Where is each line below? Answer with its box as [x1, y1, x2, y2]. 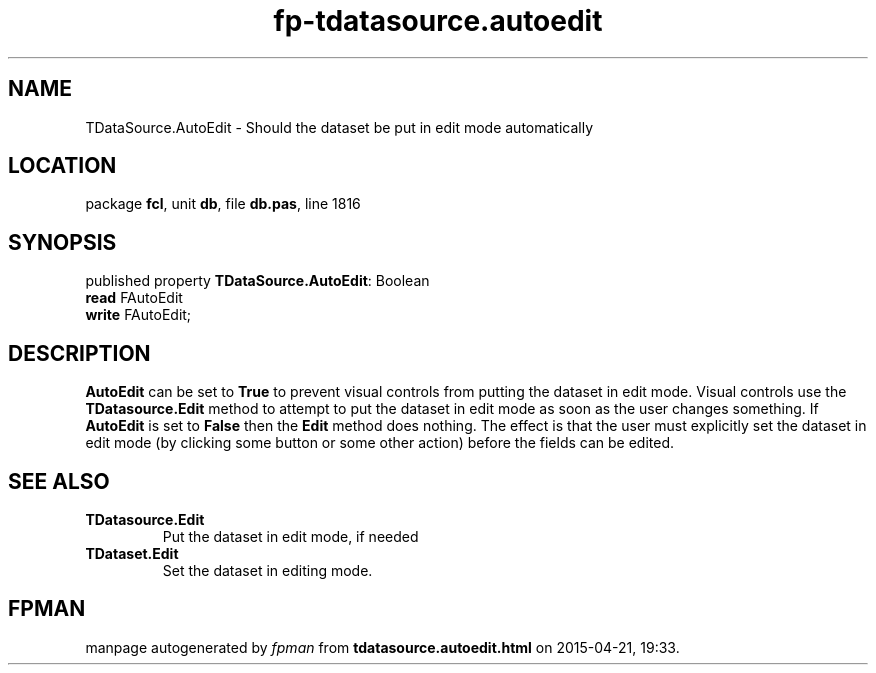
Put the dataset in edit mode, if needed [162, 527, 419, 545]
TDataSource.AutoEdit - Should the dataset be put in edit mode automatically [85, 118, 594, 136]
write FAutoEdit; [85, 306, 192, 324]
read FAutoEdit [85, 289, 183, 307]
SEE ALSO [8, 468, 110, 494]
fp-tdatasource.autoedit [273, 4, 603, 38]
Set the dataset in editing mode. [162, 561, 373, 579]
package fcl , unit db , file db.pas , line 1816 [85, 195, 361, 213]
